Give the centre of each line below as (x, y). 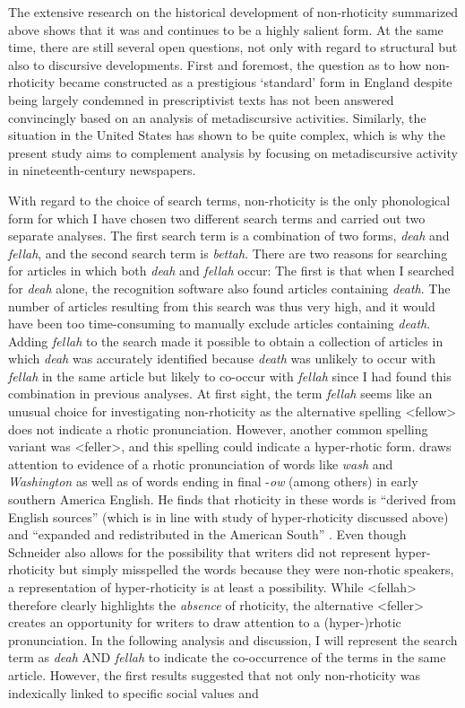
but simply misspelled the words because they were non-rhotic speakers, (256, 569)
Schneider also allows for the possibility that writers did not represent (200, 551)
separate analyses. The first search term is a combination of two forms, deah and (229, 236)
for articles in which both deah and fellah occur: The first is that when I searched (232, 271)
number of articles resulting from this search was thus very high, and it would (222, 306)
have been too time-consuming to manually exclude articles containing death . (220, 323)
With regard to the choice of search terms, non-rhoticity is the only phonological (229, 200)
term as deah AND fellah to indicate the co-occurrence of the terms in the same (227, 657)
